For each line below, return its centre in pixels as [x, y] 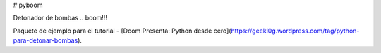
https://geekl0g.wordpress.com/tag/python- [295, 31]
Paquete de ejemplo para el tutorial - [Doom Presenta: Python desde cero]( [122, 31]
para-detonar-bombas [46, 40]
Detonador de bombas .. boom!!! [60, 18]
